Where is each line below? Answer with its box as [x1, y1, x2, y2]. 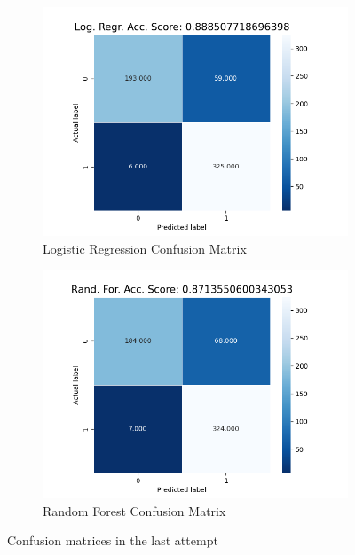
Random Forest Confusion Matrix [43, 501, 226, 520]
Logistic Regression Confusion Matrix [43, 238, 247, 257]
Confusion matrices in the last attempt [7, 531, 218, 550]
